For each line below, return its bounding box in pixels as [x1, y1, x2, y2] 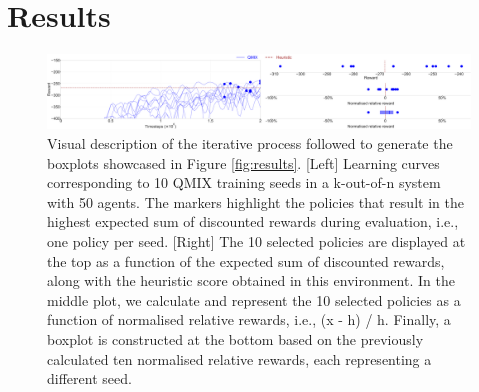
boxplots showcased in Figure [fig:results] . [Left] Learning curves [47, 152, 440, 173]
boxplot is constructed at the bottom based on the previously [47, 329, 424, 350]
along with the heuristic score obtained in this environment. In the [47, 270, 455, 291]
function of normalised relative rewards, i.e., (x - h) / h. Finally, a [47, 309, 451, 330]
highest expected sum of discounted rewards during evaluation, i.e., [47, 211, 459, 232]
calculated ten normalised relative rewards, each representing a [47, 348, 432, 369]
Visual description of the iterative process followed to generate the [47, 133, 453, 154]
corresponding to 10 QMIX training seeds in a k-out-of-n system [47, 172, 441, 193]
